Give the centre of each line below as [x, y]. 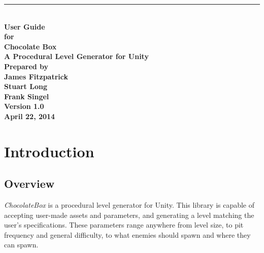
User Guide [25, 26]
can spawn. [21, 245]
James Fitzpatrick [36, 76]
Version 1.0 [24, 106]
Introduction [49, 151]
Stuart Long [26, 86]
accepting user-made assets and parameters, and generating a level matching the [129, 215]
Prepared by [26, 66]
